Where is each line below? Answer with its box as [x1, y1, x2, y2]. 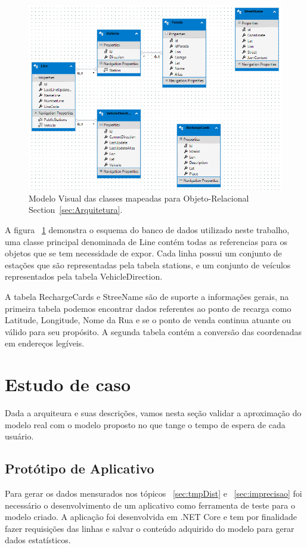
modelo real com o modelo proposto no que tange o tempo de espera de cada [5, 418, 286, 431]
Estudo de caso [5, 372, 131, 397]
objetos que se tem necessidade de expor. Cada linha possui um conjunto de [5, 247, 282, 259]
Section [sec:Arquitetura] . [29, 203, 123, 216]
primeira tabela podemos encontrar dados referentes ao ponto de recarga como [5, 302, 292, 314]
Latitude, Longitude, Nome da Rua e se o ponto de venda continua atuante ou [5, 314, 292, 326]
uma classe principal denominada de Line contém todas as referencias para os [5, 235, 288, 247]
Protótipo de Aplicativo [5, 459, 154, 478]
